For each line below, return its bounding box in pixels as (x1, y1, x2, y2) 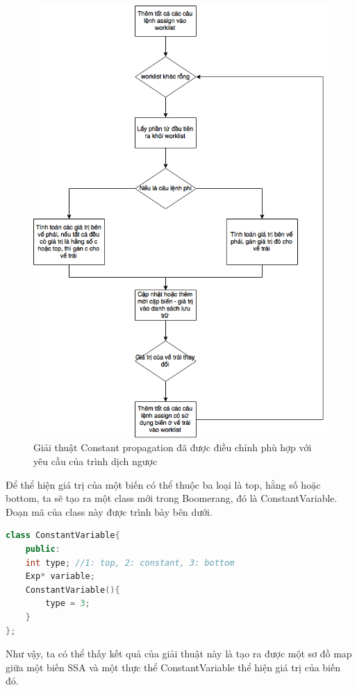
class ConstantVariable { (6, 530, 120, 541)
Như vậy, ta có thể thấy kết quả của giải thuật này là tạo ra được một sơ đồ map (6, 646, 352, 661)
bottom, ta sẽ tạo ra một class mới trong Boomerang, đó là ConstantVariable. (6, 491, 338, 505)
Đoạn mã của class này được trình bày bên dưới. (6, 504, 213, 519)
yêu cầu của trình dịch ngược (33, 454, 158, 469)
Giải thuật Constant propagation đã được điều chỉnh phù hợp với (33, 440, 312, 455)
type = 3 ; (45, 598, 90, 609)
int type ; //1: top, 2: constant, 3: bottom (25, 557, 235, 568)
